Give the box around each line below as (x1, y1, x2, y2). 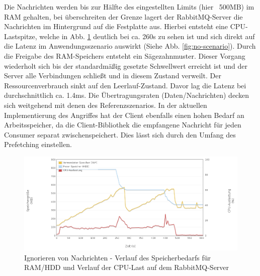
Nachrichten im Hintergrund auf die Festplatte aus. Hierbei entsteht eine (4, 21, 228, 32)
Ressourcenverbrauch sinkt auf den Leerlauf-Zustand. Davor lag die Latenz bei (4, 80, 246, 90)
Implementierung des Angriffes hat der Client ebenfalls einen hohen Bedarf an (4, 109, 244, 120)
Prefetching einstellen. (4, 139, 72, 150)
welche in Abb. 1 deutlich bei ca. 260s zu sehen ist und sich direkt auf (39, 31, 255, 41)
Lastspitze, (4, 31, 37, 41)
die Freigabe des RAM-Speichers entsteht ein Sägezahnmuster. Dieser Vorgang (4, 50, 245, 61)
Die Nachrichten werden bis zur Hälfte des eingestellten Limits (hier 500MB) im (4, 2, 254, 12)
